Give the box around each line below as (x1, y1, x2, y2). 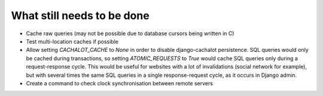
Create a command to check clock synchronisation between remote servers (26, 79, 214, 86)
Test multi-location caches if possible (26, 38, 119, 45)
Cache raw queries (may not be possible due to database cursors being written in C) (26, 30, 234, 37)
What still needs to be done (11, 9, 150, 22)
